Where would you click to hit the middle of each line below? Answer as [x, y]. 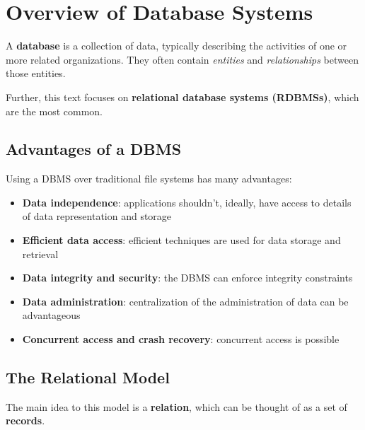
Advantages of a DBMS [94, 149]
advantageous [51, 315]
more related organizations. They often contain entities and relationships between [182, 59]
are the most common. [54, 111]
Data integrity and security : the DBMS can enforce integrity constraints [187, 278]
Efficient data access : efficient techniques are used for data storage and [181, 240]
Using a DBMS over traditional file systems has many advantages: [149, 179]
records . [25, 420]
